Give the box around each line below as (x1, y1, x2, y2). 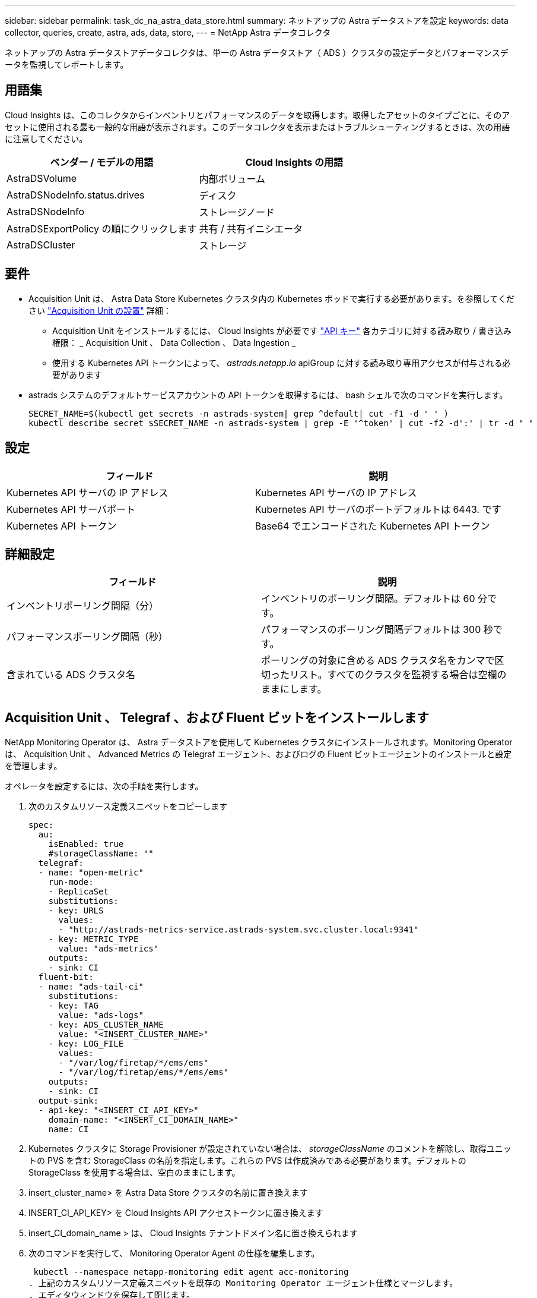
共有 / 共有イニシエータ (199, 222, 303, 235)
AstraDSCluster (7, 238, 75, 251)
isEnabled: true (48, 839, 124, 849)
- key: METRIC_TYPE (48, 934, 139, 944)
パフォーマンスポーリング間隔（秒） (7, 631, 168, 643)
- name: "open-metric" (38, 868, 144, 878)
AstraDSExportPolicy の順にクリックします (7, 222, 197, 235)
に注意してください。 (5, 133, 88, 144)
